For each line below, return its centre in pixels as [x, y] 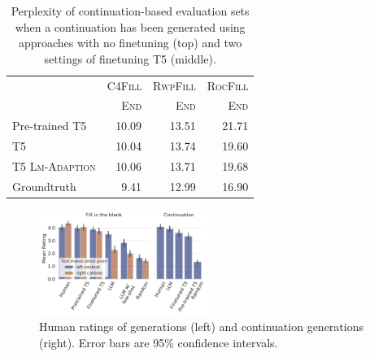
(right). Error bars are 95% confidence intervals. [159, 342]
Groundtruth [44, 186]
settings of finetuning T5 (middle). [130, 58]
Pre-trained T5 [50, 126]
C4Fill [124, 85]
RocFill [228, 85]
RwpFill [174, 85]
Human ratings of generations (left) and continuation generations [201, 327]
